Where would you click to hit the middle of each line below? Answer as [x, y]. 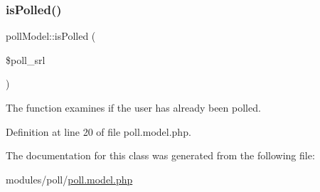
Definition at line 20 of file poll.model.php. [98, 131]
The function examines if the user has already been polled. [133, 107]
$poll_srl [26, 59]
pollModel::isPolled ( [51, 36]
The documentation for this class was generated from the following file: [160, 155]
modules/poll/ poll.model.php [69, 179]
